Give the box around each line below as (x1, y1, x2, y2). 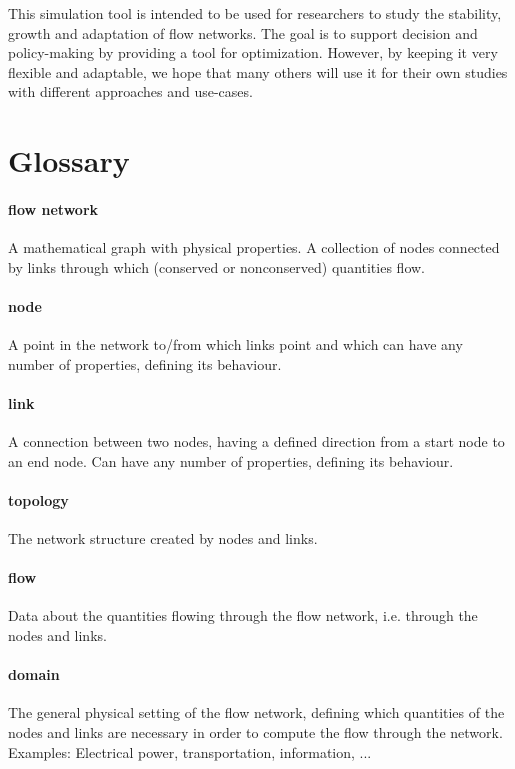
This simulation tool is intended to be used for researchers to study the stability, (8, 3, 502, 23)
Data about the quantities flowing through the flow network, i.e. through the (8, 605, 478, 626)
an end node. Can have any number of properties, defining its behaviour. (8, 450, 454, 471)
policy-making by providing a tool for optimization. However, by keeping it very (8, 42, 498, 63)
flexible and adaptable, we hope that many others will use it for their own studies (8, 61, 508, 82)
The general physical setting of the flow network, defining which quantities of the (8, 702, 505, 723)
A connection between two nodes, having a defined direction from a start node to (8, 431, 505, 452)
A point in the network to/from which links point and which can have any (8, 334, 463, 355)
